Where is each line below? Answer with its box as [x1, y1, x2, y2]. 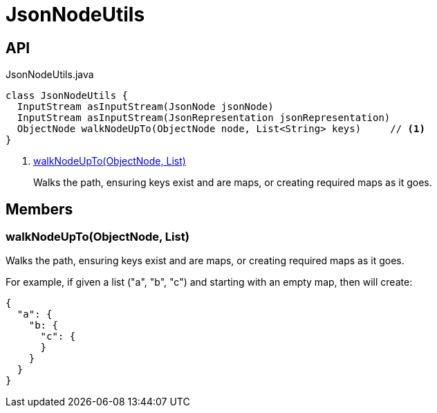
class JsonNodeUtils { [6, 90, 129, 102]
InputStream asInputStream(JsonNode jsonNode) [17, 101, 274, 113]
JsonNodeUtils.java [6, 68, 94, 81]
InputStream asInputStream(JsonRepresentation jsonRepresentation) [17, 112, 391, 124]
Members [6, 200, 73, 218]
